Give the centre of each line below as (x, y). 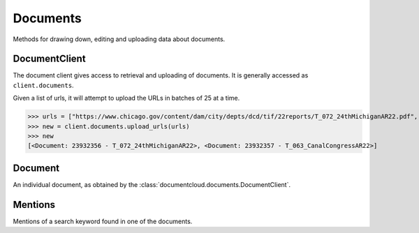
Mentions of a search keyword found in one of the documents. (103, 221)
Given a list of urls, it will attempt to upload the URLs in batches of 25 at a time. (126, 98)
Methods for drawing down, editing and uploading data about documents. (119, 39)
